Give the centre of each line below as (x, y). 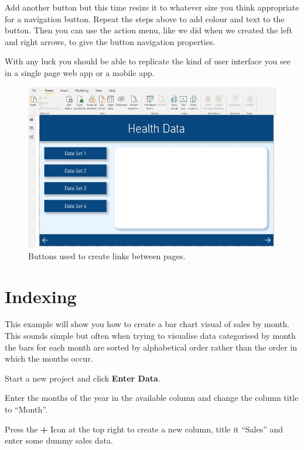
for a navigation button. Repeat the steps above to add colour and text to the (145, 18)
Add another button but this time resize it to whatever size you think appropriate (152, 7)
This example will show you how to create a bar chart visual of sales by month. (147, 324)
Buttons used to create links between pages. (107, 255)
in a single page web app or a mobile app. (80, 72)
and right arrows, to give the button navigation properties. (110, 41)
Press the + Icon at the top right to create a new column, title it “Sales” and (144, 429)
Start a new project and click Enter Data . (83, 378)
